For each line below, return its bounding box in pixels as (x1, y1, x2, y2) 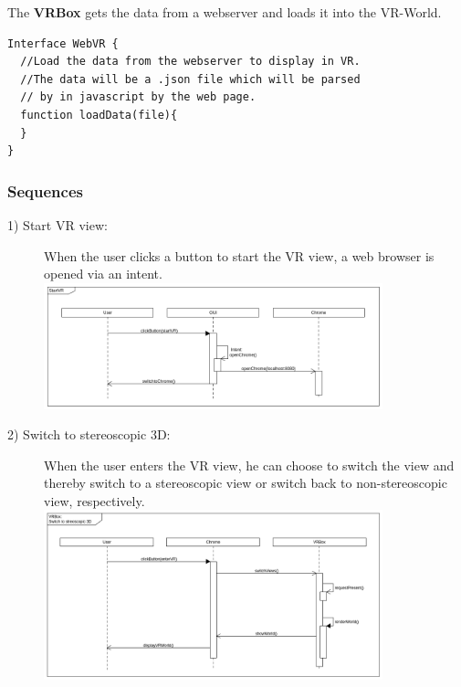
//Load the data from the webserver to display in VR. (20, 55, 361, 69)
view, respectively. (44, 491, 145, 510)
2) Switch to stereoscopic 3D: (7, 425, 171, 444)
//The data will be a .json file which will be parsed (20, 72, 361, 86)
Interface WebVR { (7, 37, 119, 50)
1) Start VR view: (7, 215, 108, 234)
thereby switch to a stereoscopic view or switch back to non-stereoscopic (44, 473, 447, 492)
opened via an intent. (44, 264, 162, 283)
